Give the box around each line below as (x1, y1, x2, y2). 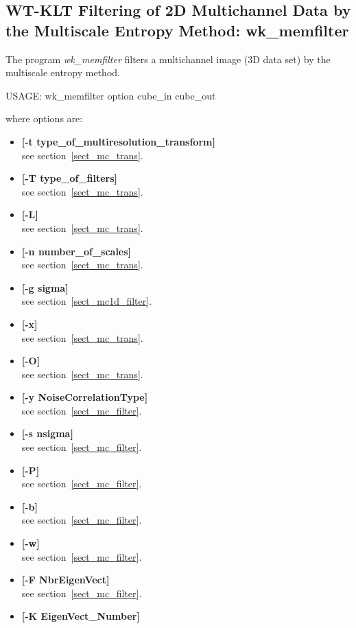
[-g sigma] (21, 280, 69, 294)
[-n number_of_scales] (21, 244, 132, 258)
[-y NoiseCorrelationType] (21, 390, 148, 404)
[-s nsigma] (21, 426, 73, 441)
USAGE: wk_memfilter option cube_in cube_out (5, 88, 216, 102)
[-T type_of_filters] (21, 171, 118, 185)
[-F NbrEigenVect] (21, 572, 110, 587)
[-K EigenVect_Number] (21, 609, 140, 623)
